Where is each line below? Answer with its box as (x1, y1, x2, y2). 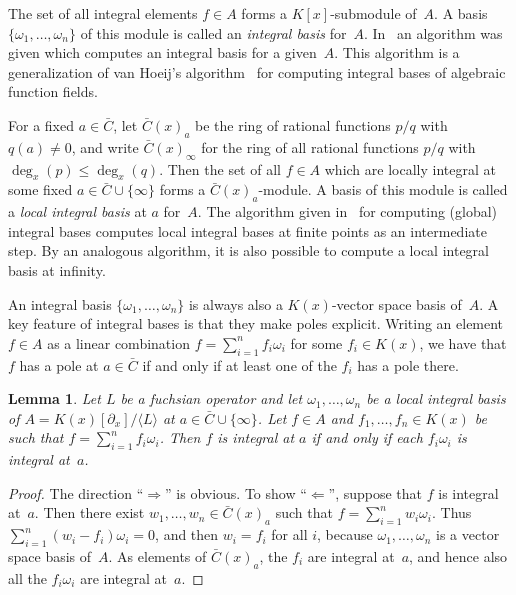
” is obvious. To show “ (165, 482, 307, 503)
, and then (155, 524, 219, 545)
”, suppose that (328, 482, 423, 503)
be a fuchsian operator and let (120, 388, 303, 409)
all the (8, 567, 47, 588)
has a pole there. (357, 354, 459, 375)
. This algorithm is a (334, 42, 460, 63)
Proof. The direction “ (8, 482, 144, 503)
